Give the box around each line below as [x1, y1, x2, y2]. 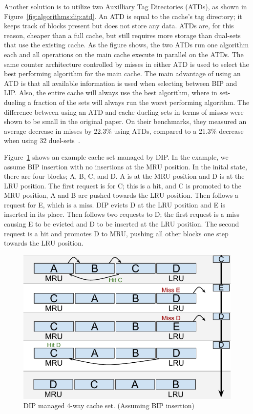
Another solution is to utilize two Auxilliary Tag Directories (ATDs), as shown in [4, 1, 247, 11]
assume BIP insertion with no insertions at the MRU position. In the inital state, [4, 161, 247, 171]
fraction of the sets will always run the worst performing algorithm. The [33, 97, 250, 107]
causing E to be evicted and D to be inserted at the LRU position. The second [4, 219, 239, 229]
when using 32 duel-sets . [4, 135, 80, 145]
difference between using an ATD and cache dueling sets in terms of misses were [4, 106, 244, 117]
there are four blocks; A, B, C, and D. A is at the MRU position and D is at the [4, 171, 245, 181]
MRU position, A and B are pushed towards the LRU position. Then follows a [4, 190, 238, 200]
